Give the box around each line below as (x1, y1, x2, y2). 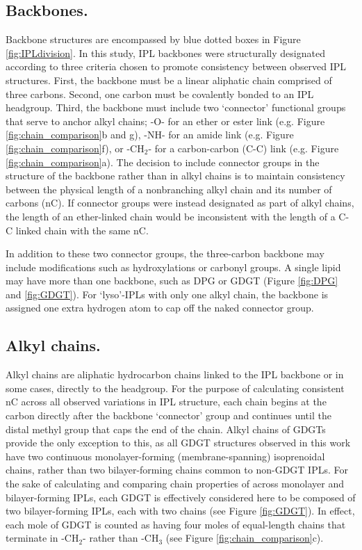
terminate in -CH (6, 531, 79, 545)
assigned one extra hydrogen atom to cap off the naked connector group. (6, 300, 314, 315)
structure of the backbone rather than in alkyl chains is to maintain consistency (6, 168, 345, 183)
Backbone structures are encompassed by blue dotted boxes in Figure (6, 32, 301, 47)
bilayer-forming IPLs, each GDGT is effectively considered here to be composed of (6, 490, 356, 504)
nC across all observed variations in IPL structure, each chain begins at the (6, 394, 327, 409)
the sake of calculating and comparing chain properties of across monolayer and (6, 476, 345, 491)
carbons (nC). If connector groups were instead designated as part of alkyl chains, (6, 195, 354, 210)
